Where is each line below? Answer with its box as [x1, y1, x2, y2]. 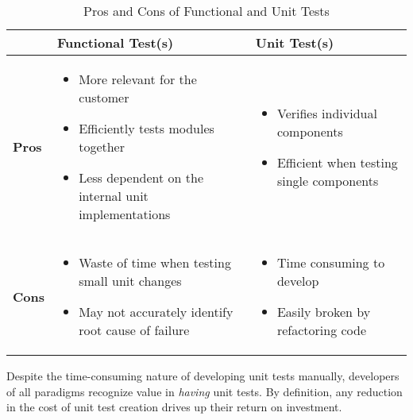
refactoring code [276, 321, 367, 339]
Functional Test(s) [56, 33, 174, 52]
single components [276, 171, 379, 190]
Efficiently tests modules [79, 119, 214, 137]
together [79, 137, 125, 156]
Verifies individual [276, 103, 377, 122]
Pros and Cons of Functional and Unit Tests [83, 2, 330, 20]
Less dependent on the [79, 168, 204, 187]
